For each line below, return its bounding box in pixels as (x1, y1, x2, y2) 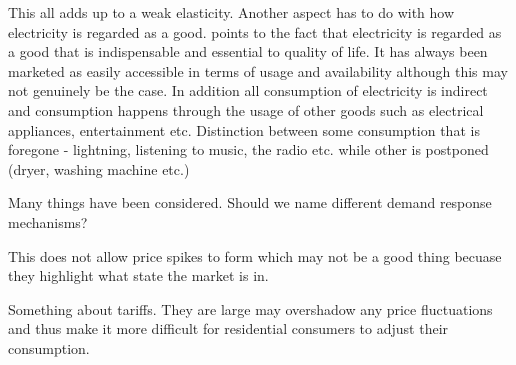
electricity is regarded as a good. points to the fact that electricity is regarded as (8, 21, 502, 42)
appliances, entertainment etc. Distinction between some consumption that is (8, 119, 480, 140)
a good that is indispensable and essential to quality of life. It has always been (8, 41, 488, 62)
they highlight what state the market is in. (8, 265, 269, 286)
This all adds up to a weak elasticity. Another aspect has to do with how (8, 2, 455, 22)
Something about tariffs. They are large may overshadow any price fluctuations (8, 298, 493, 319)
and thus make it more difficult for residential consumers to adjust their (8, 318, 449, 339)
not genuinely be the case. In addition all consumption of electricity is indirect (8, 80, 488, 101)
